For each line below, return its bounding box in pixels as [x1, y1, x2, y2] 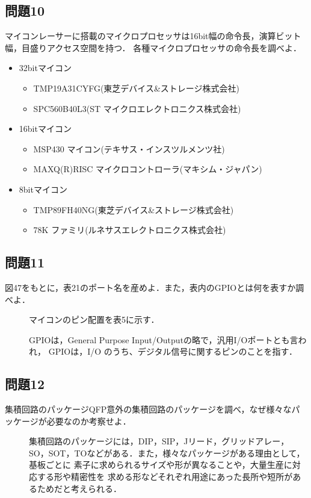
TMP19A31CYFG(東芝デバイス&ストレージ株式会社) [33, 81, 240, 94]
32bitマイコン [19, 61, 72, 74]
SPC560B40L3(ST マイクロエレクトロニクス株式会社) [33, 102, 241, 114]
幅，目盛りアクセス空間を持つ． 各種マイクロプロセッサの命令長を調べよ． [5, 41, 301, 54]
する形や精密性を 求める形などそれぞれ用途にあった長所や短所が [37, 470, 293, 483]
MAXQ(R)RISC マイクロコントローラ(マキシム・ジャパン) [33, 163, 262, 175]
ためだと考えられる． [37, 482, 122, 494]
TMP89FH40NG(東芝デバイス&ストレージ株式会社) [33, 203, 234, 216]
